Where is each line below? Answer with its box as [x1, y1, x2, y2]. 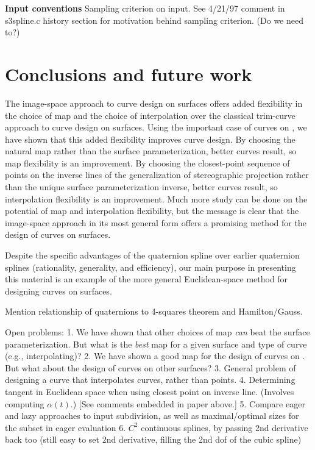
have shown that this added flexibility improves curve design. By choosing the [5, 132, 296, 145]
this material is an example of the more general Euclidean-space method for [5, 273, 288, 285]
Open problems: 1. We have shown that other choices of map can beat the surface [5, 326, 310, 338]
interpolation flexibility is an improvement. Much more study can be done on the [5, 192, 308, 205]
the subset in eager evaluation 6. [5, 421, 126, 434]
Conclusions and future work [5, 61, 252, 86]
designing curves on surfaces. [5, 284, 112, 297]
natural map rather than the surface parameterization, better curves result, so [5, 145, 297, 157]
